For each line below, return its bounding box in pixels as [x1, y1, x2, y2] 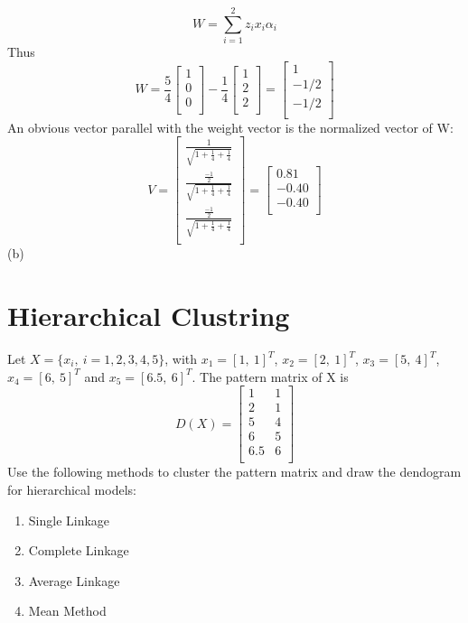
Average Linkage [28, 571, 120, 590]
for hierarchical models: [7, 479, 136, 498]
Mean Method [28, 601, 107, 620]
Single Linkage [28, 510, 110, 529]
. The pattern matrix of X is [192, 367, 349, 386]
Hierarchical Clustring [7, 297, 290, 334]
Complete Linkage [28, 541, 129, 560]
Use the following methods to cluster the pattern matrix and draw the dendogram [7, 462, 462, 481]
